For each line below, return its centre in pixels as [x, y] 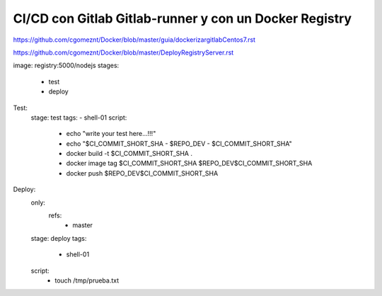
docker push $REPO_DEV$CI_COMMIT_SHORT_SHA [142, 173]
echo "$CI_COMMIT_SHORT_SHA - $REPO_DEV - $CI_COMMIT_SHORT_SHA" [179, 143]
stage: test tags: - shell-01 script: [79, 118]
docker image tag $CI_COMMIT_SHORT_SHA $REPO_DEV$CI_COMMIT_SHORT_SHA [189, 164]
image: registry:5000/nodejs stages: [66, 66]
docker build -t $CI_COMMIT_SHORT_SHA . [129, 154]
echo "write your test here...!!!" [111, 134]
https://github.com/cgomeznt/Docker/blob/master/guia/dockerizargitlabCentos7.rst [134, 40]
